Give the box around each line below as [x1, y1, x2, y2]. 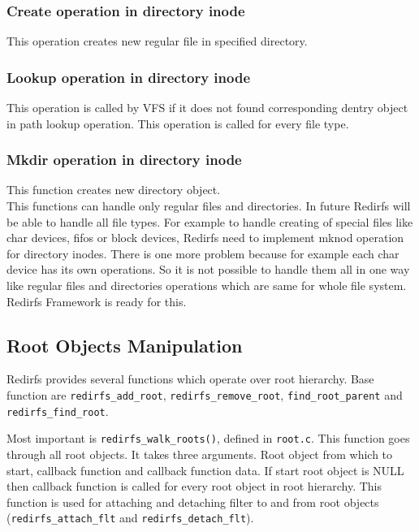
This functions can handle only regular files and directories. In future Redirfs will [6, 197, 411, 214]
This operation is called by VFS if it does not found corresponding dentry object [6, 99, 408, 116]
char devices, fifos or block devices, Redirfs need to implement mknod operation [6, 229, 404, 246]
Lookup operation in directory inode [6, 67, 251, 87]
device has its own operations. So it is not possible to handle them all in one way [6, 261, 410, 278]
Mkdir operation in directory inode [6, 149, 242, 170]
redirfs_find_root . [6, 402, 109, 419]
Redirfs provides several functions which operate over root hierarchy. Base [6, 370, 374, 387]
